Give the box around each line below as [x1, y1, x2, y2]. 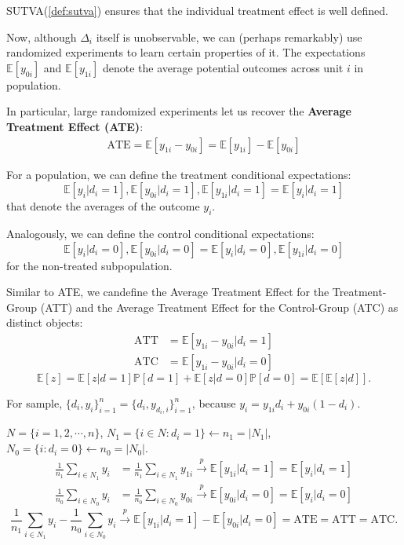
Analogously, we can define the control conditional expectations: [6, 225, 315, 241]
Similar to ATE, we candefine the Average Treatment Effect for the [6, 283, 329, 300]
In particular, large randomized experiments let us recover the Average [6, 103, 351, 119]
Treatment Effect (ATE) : [6, 118, 144, 134]
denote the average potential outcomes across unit [102, 59, 344, 75]
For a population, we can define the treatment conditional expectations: [6, 166, 351, 182]
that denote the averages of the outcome [6, 198, 200, 214]
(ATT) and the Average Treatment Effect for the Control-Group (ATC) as [40, 298, 399, 315]
